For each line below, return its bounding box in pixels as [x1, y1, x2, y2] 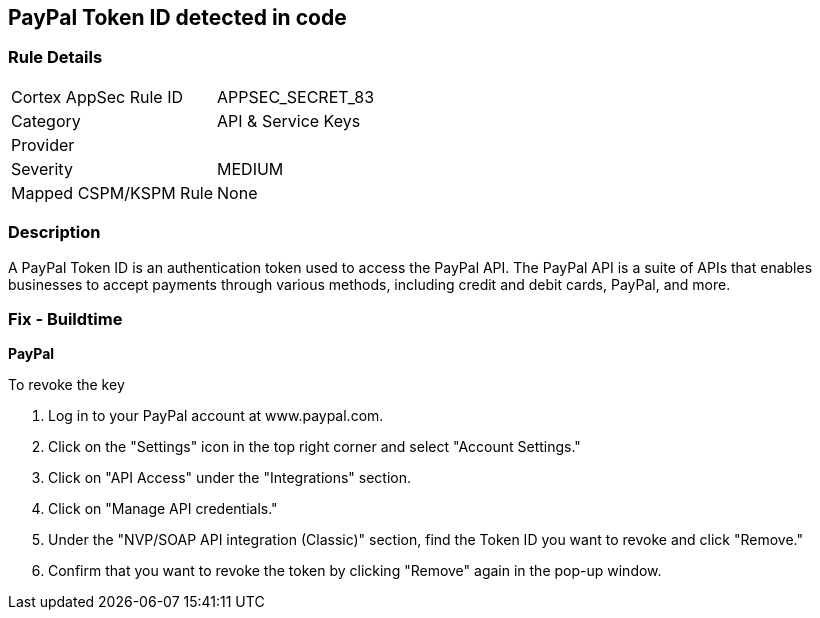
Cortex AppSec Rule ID [11, 86, 184, 107]
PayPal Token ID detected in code [8, 5, 347, 30]
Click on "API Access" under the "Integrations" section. [48, 469, 412, 487]
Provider [11, 134, 75, 155]
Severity [11, 158, 73, 179]
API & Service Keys [217, 110, 361, 131]
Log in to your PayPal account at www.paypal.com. [48, 407, 384, 425]
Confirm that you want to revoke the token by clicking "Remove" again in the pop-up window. [48, 562, 662, 580]
